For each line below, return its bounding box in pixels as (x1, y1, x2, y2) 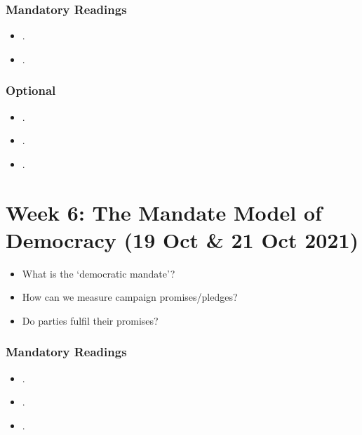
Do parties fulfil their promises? (22, 313, 159, 327)
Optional (6, 82, 56, 99)
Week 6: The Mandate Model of (6, 197, 322, 226)
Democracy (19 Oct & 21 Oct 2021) (6, 225, 359, 254)
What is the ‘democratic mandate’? (22, 266, 175, 280)
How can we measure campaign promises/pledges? (22, 290, 238, 304)
